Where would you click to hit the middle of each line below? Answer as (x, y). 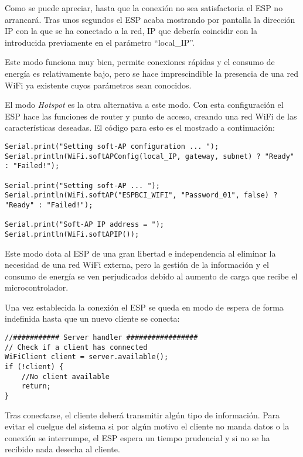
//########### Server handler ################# (101, 338)
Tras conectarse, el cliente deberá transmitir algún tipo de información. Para (142, 415)
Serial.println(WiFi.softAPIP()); (72, 234)
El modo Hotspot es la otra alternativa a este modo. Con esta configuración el (144, 105)
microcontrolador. (37, 287)
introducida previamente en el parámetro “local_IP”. (100, 42)
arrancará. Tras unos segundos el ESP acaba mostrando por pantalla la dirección (150, 19)
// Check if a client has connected (76, 347)
